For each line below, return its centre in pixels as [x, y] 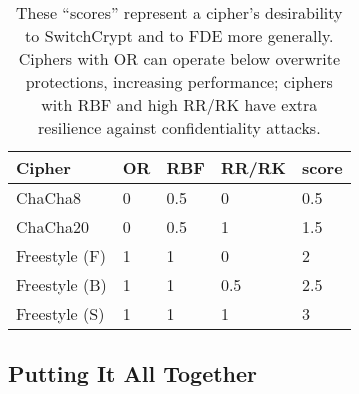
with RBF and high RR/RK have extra [179, 104]
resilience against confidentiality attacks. [179, 127]
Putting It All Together [133, 373]
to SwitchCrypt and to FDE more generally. [179, 35]
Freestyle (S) [60, 313]
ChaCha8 [48, 197]
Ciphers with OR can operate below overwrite [179, 58]
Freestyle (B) [61, 284]
